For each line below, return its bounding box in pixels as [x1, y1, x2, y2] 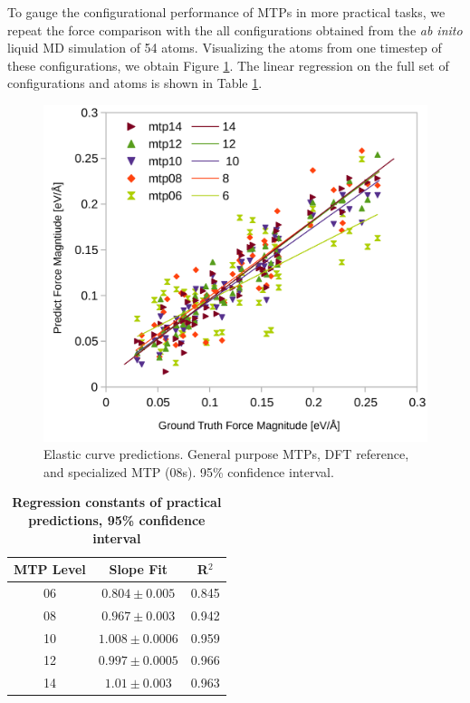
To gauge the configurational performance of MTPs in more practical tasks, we [7, 3, 446, 21]
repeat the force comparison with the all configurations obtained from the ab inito [7, 20, 463, 39]
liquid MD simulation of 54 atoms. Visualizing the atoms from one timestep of [7, 38, 442, 57]
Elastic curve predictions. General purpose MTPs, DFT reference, [43, 444, 409, 464]
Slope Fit [109, 560, 168, 579]
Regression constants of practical [12, 493, 222, 512]
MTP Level [14, 560, 86, 579]
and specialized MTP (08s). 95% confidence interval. [43, 462, 334, 481]
